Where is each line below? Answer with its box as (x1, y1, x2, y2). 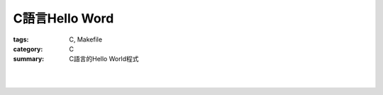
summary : (13, 55, 45, 63)
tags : (13, 35, 29, 44)
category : (13, 44, 43, 53)
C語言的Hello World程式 (69, 55, 139, 63)
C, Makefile (69, 35, 103, 44)
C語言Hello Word (13, 11, 114, 26)
